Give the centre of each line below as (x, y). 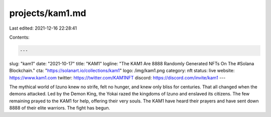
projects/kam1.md (48, 13)
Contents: (19, 37)
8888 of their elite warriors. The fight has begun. (60, 108)
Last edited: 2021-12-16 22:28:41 (43, 28)
